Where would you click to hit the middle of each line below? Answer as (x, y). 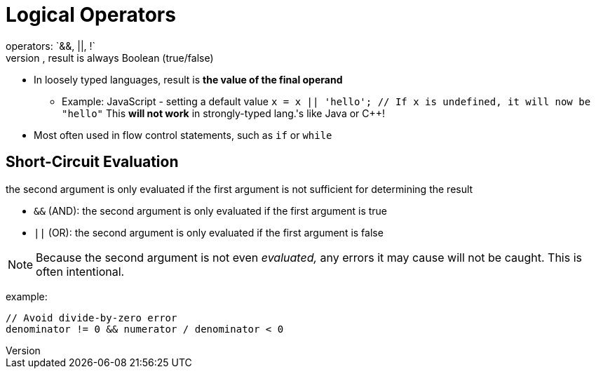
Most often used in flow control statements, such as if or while (183, 135)
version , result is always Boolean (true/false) (110, 58)
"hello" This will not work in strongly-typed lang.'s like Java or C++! (224, 113)
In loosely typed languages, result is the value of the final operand (188, 79)
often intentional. (80, 271)
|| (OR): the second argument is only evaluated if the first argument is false (209, 232)
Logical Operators (91, 15)
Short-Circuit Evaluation (92, 162)
